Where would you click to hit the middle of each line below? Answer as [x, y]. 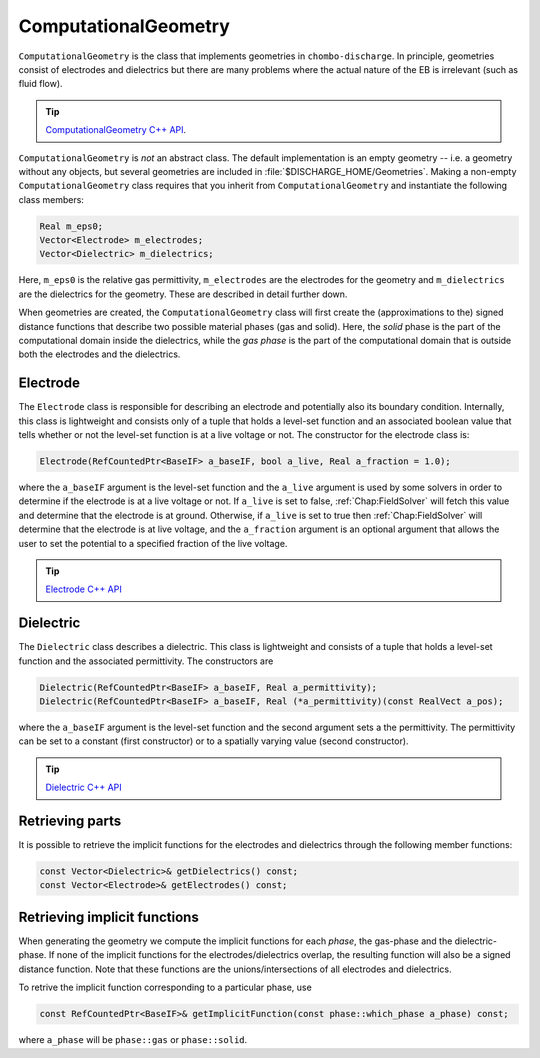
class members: [51, 199]
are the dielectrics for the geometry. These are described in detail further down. [183, 294]
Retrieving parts [70, 821]
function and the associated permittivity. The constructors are [146, 661]
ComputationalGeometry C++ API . [116, 130]
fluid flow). [41, 84]
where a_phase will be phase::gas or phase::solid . [133, 1040]
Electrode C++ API [83, 589]
